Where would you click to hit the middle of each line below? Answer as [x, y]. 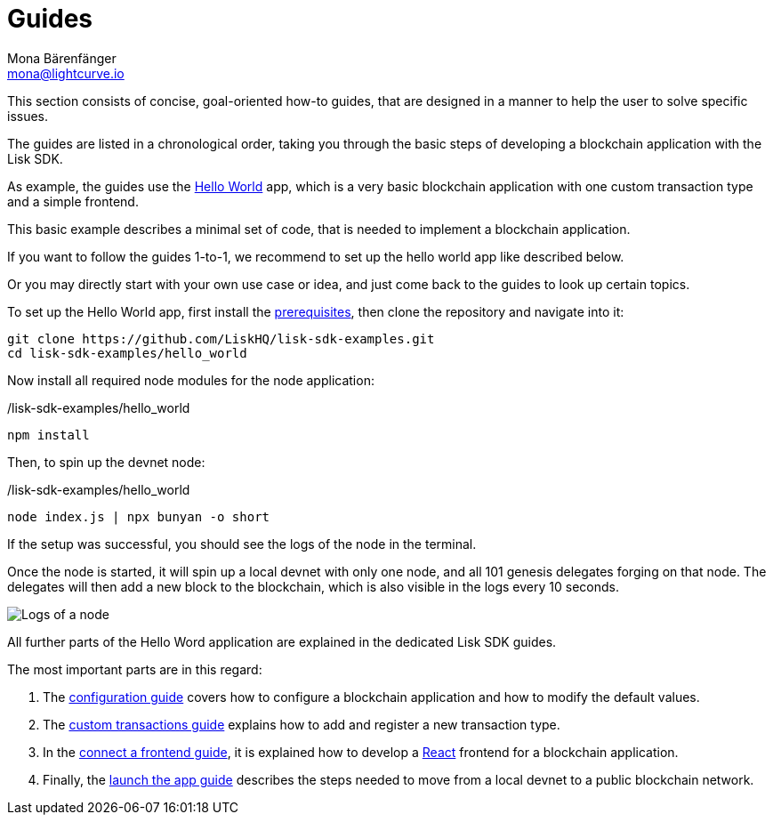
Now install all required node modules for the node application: [191, 380]
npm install [48, 435]
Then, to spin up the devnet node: [106, 462]
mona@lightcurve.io [66, 73]
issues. [28, 116]
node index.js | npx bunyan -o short [139, 516]
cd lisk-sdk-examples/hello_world [127, 353]
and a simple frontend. [73, 201]
